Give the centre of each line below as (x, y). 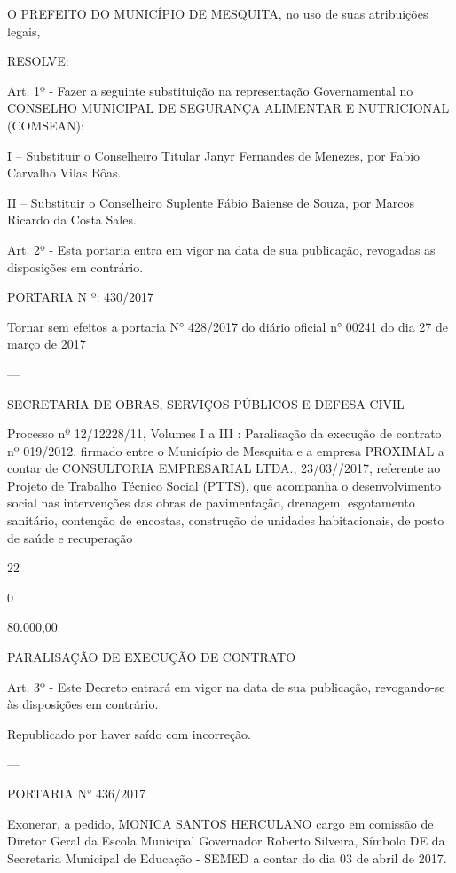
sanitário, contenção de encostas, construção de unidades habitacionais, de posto (226, 520)
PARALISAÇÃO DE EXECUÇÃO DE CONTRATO (152, 657)
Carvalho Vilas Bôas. (64, 173)
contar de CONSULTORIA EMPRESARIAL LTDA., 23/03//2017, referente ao (224, 468)
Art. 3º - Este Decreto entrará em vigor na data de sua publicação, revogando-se (226, 686)
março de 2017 (47, 344)
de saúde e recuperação (70, 537)
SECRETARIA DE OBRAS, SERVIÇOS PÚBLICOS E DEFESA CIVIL (206, 403)
